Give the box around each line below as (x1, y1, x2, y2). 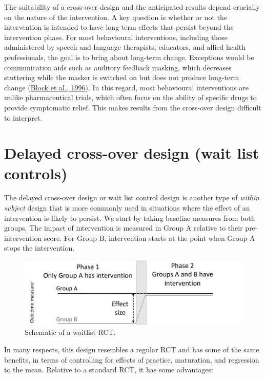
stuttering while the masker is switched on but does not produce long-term (4, 72, 239, 83)
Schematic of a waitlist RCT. (25, 327, 116, 337)
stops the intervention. (4, 242, 75, 253)
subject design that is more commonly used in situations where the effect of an (4, 202, 250, 213)
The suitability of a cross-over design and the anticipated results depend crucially (4, 2, 260, 12)
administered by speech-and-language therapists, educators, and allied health (4, 42, 246, 52)
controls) (4, 162, 68, 183)
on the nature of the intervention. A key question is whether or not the (4, 11, 228, 22)
